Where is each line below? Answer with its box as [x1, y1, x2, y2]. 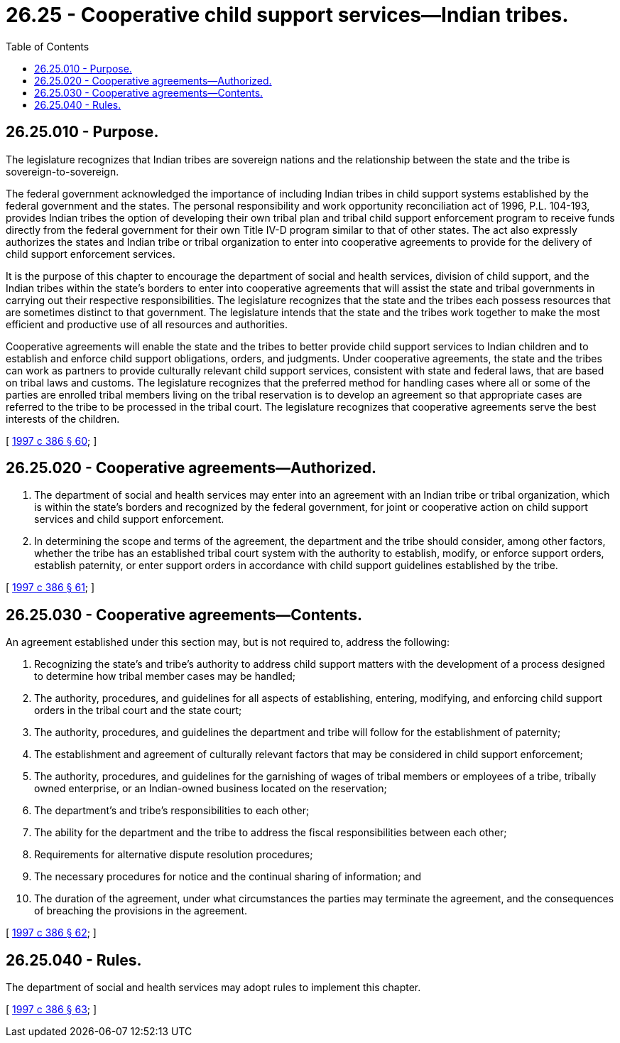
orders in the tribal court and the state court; [34, 704, 242, 717]
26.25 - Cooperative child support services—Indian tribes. [6, 3, 569, 27]
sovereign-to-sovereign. [6, 165, 119, 178]
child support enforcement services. [6, 247, 175, 260]
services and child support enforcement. [34, 513, 224, 526]
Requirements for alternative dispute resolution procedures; [34, 848, 313, 861]
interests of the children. [6, 412, 120, 425]
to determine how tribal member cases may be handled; [34, 670, 295, 683]
